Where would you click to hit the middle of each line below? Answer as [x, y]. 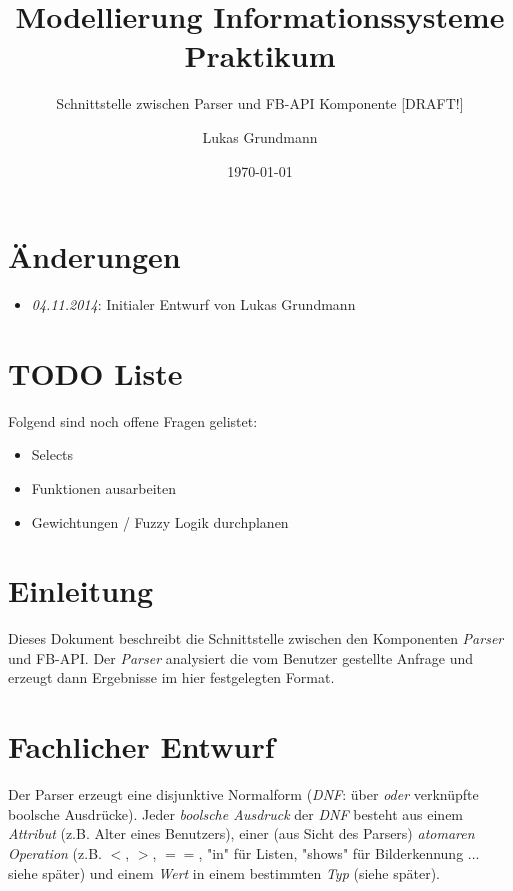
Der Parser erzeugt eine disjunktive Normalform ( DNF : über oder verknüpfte [243, 794]
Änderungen [94, 256]
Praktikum [260, 55]
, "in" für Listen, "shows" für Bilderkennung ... [339, 852]
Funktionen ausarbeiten [104, 487]
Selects [52, 454]
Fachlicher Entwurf [141, 746]
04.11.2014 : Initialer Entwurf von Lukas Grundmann [193, 304]
